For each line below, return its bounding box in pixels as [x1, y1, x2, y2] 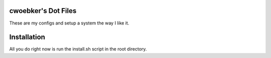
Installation [9, 33, 45, 41]
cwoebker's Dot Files [9, 6, 77, 15]
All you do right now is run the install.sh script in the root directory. [9, 46, 147, 52]
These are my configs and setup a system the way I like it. [9, 20, 129, 26]
